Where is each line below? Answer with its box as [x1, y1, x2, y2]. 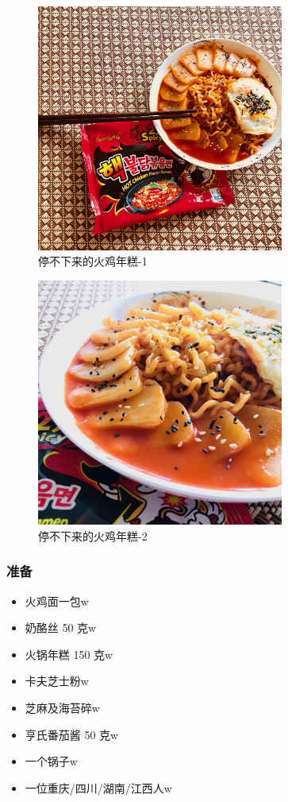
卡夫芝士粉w [25, 672, 89, 689]
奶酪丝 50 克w [25, 619, 97, 636]
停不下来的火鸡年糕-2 [38, 527, 148, 544]
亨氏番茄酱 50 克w [25, 726, 119, 742]
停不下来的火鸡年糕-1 [38, 253, 148, 269]
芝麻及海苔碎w [25, 699, 100, 716]
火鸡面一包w [25, 592, 89, 609]
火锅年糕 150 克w [25, 645, 113, 662]
